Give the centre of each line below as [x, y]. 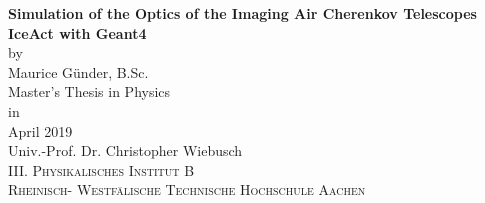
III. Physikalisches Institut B [101, 169]
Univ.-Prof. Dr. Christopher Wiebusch [125, 150]
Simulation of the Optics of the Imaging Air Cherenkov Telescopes [242, 13]
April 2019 [40, 130]
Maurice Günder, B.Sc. [78, 71]
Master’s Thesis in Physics [89, 91]
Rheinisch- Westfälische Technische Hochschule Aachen [187, 189]
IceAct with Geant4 [77, 32]
